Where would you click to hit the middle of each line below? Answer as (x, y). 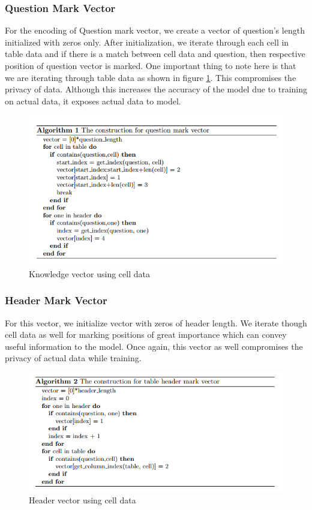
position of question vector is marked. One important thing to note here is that (151, 65)
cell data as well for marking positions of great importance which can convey (146, 334)
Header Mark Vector (56, 300)
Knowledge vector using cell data (89, 273)
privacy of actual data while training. (73, 358)
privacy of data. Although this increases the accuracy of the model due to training (156, 89)
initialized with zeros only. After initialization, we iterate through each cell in (147, 42)
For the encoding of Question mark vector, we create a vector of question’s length (155, 30)
